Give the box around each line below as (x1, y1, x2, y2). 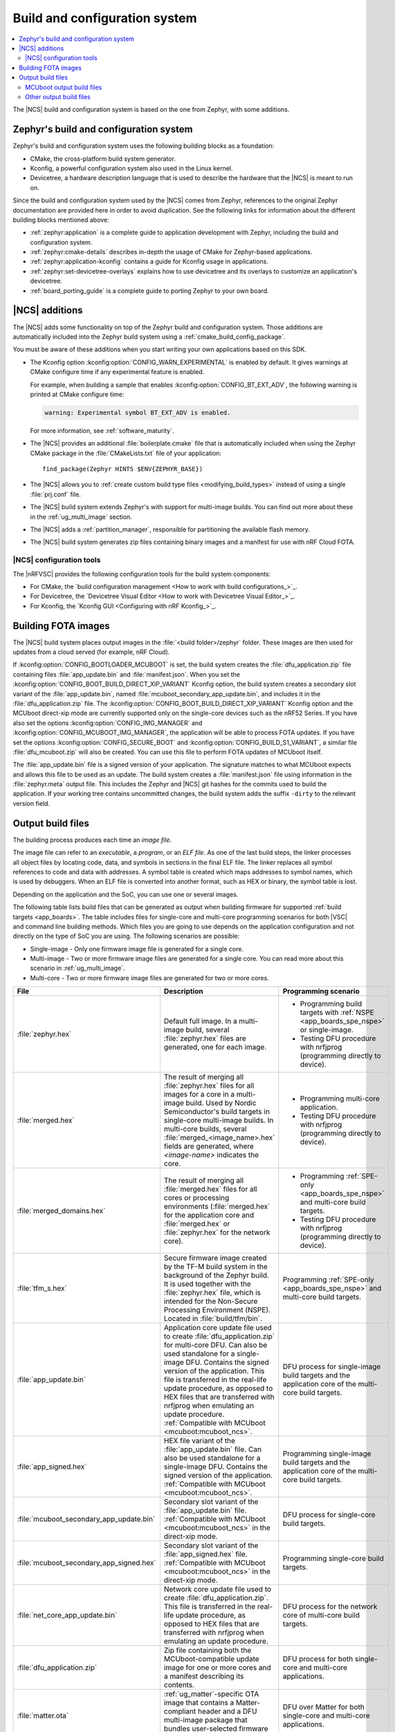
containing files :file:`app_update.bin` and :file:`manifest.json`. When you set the (12, 670, 240, 678)
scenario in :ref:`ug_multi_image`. (30, 964, 125, 973)
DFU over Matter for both (282, 1702, 365, 1712)
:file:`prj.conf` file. (30, 490, 81, 498)
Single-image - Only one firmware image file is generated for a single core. (30, 944, 244, 953)
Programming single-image (282, 1449, 371, 1458)
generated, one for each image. (163, 1043, 267, 1052)
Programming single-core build (282, 1554, 384, 1564)
